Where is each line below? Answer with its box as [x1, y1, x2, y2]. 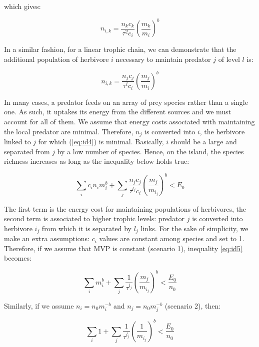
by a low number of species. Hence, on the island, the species [57, 146, 244, 156]
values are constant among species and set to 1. [99, 233, 244, 244]
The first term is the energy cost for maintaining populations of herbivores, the [4, 203, 246, 214]
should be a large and [170, 136, 237, 147]
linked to [4, 136, 31, 147]
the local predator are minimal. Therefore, [4, 126, 133, 136]
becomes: [4, 253, 31, 263]
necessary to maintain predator [115, 53, 211, 64]
